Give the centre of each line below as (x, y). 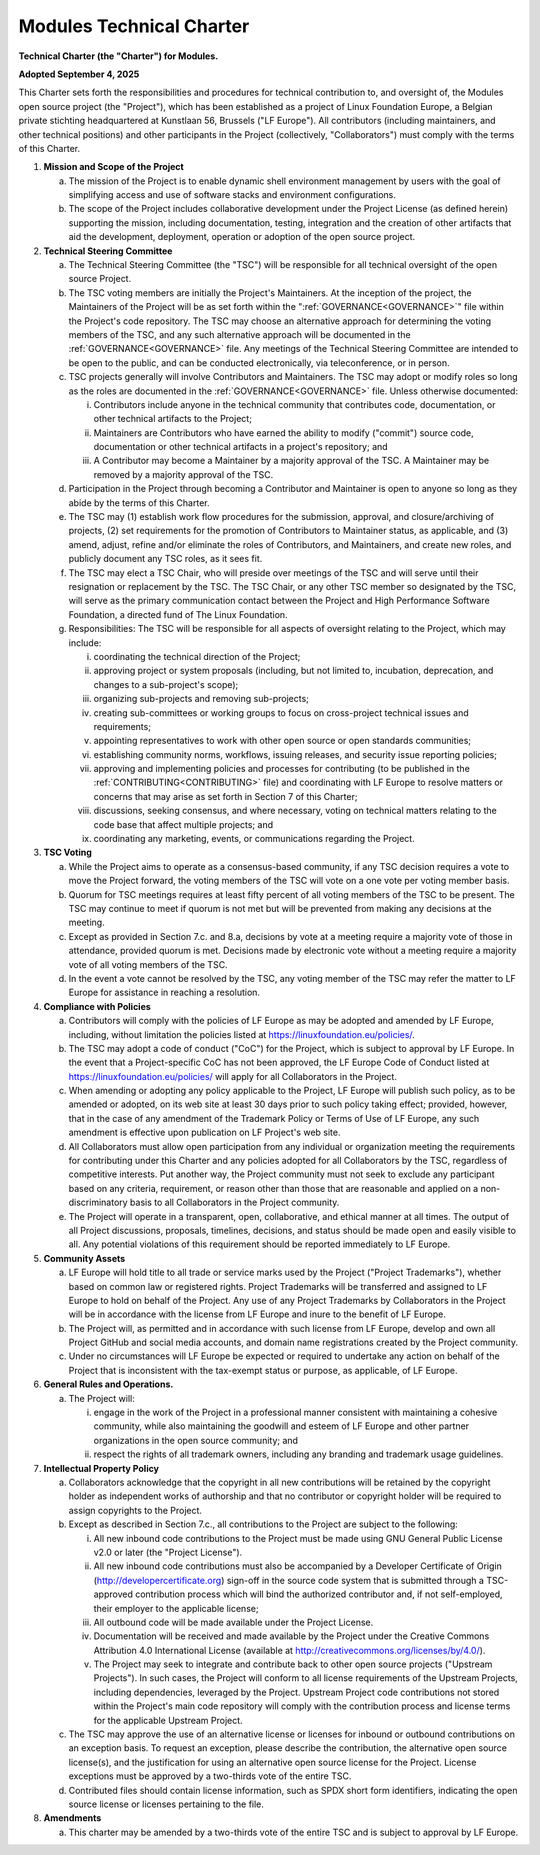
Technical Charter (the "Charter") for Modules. (118, 56)
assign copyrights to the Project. (135, 1510)
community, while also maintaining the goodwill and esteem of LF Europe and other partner (281, 1426)
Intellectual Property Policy (101, 1468)
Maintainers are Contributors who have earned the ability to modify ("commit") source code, (283, 432)
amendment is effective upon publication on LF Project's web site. (204, 1132)
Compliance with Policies (97, 1006)
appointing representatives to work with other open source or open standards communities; (282, 741)
